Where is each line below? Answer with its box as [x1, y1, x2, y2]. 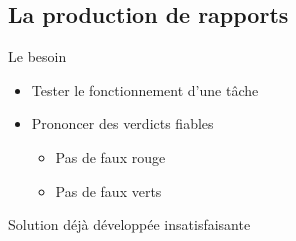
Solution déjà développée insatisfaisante [8, 214, 251, 235]
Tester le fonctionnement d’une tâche [31, 79, 259, 100]
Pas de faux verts [55, 180, 162, 201]
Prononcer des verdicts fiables [31, 113, 214, 134]
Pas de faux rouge [55, 146, 166, 167]
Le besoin [8, 46, 67, 67]
